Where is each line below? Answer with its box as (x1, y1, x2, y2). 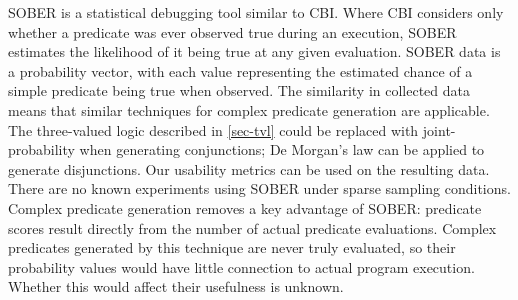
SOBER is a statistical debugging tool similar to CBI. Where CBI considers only (8, 2, 504, 22)
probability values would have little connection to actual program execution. (8, 256, 475, 277)
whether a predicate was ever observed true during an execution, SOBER (8, 21, 457, 42)
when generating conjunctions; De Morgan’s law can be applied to (79, 139, 485, 160)
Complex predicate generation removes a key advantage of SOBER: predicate (8, 197, 482, 218)
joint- (422, 119, 456, 140)
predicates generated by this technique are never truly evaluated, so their (8, 237, 456, 258)
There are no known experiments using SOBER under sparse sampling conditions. (8, 178, 511, 199)
